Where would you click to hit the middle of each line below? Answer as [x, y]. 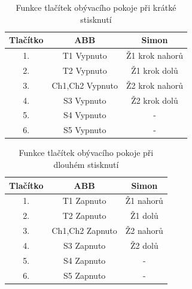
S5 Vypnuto [85, 130]
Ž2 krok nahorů [154, 85]
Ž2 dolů [144, 245]
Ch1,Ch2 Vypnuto [85, 85]
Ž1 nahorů [144, 201]
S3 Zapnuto [84, 245]
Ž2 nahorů [144, 231]
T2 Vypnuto [85, 70]
